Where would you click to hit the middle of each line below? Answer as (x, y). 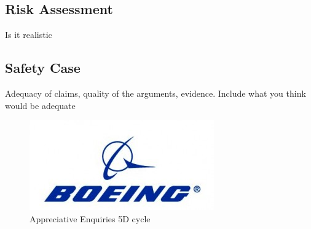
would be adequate (40, 105)
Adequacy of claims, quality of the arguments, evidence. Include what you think (155, 93)
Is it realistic (29, 35)
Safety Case (43, 68)
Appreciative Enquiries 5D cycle (90, 218)
